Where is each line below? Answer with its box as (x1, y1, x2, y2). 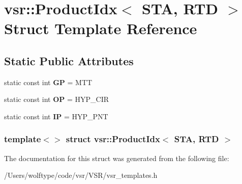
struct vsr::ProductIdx (66, 133, 160, 145)
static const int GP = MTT (4, 76, 93, 87)
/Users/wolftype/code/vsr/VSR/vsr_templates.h (4, 170, 158, 180)
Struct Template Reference (4, 18, 197, 39)
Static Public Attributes (4, 52, 134, 68)
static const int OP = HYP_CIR (4, 94, 109, 104)
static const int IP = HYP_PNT (4, 111, 108, 121)
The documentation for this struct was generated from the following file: (4, 152, 229, 163)
